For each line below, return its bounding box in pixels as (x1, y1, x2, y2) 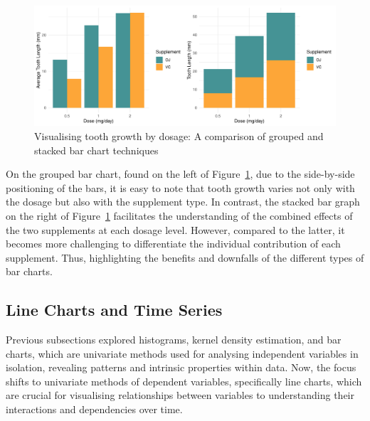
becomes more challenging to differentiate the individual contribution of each (6, 236, 341, 251)
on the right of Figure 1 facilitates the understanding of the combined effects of (6, 208, 353, 223)
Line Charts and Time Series (6, 299, 223, 321)
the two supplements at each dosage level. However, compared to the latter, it (6, 222, 345, 237)
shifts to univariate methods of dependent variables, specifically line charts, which (6, 373, 362, 388)
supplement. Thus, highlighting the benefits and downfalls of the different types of (6, 250, 364, 265)
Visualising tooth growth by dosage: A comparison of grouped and (34, 128, 324, 143)
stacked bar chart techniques (34, 142, 159, 157)
